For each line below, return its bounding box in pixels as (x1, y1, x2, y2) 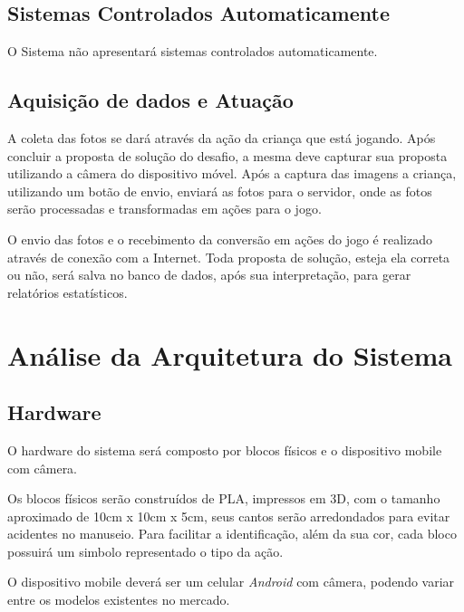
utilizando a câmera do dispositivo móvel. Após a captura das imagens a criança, (7, 164, 457, 183)
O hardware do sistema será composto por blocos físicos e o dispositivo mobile (7, 440, 442, 459)
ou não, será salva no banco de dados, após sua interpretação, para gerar (7, 265, 411, 284)
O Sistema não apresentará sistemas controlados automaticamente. (7, 42, 378, 61)
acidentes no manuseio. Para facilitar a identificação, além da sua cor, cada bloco (7, 524, 457, 543)
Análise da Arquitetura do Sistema (7, 336, 452, 373)
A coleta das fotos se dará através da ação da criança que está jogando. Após (7, 129, 436, 147)
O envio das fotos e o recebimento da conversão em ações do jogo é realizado (7, 229, 432, 248)
